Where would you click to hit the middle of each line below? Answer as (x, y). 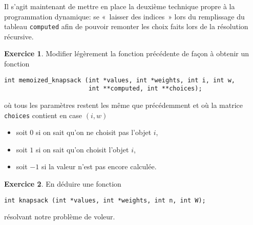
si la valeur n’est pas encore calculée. (99, 166)
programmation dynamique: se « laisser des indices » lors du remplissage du (124, 16)
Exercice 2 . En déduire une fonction (63, 183)
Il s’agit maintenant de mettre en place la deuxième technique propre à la (120, 6)
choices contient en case (43, 115)
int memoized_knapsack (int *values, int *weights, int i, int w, (120, 80)
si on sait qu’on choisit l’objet (82, 149)
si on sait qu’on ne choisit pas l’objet (93, 132)
